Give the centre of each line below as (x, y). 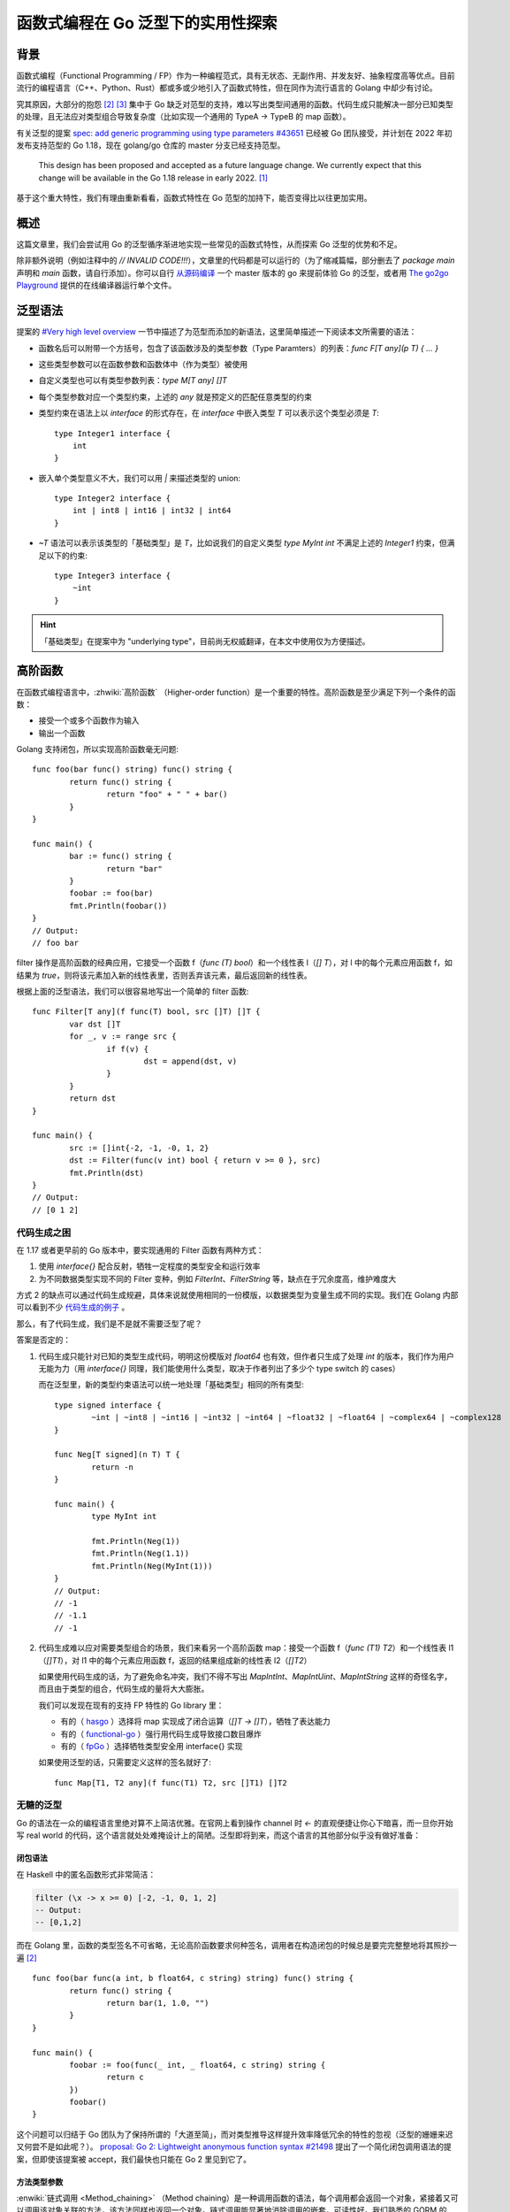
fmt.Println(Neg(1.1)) (141, 1554)
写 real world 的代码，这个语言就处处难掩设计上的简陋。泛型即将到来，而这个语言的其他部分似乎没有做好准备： (219, 1835)
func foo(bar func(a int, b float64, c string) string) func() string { (193, 1978)
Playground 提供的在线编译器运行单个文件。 (96, 285)
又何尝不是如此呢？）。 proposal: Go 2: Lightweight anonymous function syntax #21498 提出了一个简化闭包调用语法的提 (234, 2147)
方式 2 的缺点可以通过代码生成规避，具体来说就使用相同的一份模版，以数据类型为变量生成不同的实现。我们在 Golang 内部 (237, 1295)
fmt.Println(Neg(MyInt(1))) (152, 1566)
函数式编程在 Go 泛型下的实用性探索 (147, 23)
